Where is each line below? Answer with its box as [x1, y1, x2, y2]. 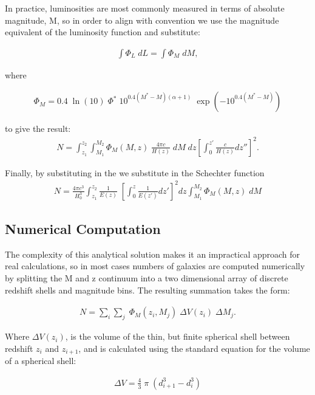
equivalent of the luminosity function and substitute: [5, 26, 200, 38]
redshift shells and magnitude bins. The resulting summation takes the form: [5, 283, 290, 296]
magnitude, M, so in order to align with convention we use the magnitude [5, 13, 279, 26]
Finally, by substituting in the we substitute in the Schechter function [5, 166, 265, 179]
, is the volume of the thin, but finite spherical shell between [65, 330, 290, 343]
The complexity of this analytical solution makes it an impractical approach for [5, 247, 300, 260]
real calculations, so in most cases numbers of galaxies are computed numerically [5, 259, 305, 272]
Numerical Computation [5, 219, 161, 238]
